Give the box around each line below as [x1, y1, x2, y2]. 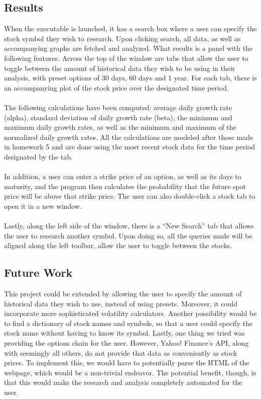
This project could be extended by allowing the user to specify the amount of [4, 288, 242, 299]
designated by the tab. [4, 151, 73, 162]
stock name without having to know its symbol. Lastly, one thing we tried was [4, 328, 245, 338]
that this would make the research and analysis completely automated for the [4, 377, 242, 387]
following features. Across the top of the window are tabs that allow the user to [4, 52, 248, 63]
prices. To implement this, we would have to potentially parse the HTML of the [4, 357, 249, 368]
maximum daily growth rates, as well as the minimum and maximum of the [4, 122, 236, 132]
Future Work [4, 265, 73, 280]
